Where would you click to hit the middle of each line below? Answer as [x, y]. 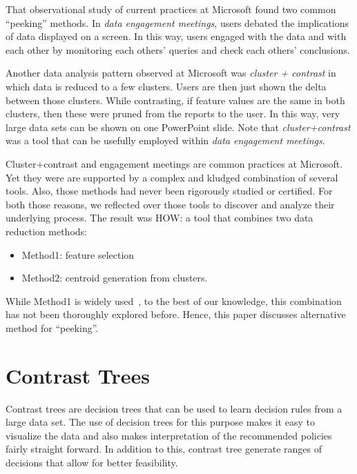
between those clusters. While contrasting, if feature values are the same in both [175, 100]
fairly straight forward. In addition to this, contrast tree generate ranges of [164, 449]
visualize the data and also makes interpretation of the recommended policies [169, 435]
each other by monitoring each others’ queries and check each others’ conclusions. [178, 49]
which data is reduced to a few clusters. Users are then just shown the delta [166, 86]
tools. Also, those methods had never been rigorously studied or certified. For [169, 191]
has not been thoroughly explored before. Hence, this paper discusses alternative [176, 314]
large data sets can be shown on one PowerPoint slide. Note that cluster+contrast [178, 127]
